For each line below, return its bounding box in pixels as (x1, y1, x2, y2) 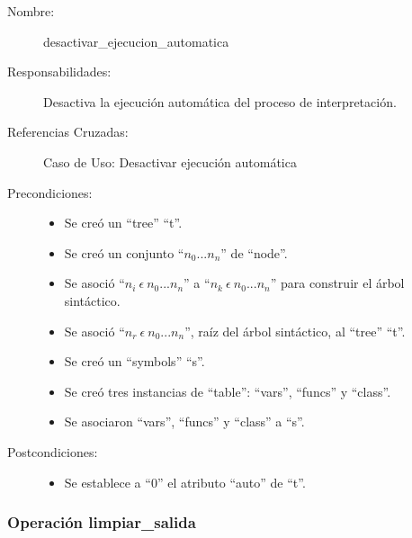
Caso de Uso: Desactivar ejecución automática (43, 152, 297, 171)
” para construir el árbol (270, 273, 405, 292)
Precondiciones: (7, 183, 93, 202)
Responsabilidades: (7, 62, 112, 81)
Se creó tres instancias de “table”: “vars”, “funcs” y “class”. (64, 381, 391, 400)
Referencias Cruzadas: (7, 122, 129, 141)
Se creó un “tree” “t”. (64, 213, 183, 232)
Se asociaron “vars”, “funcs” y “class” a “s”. (64, 412, 305, 431)
